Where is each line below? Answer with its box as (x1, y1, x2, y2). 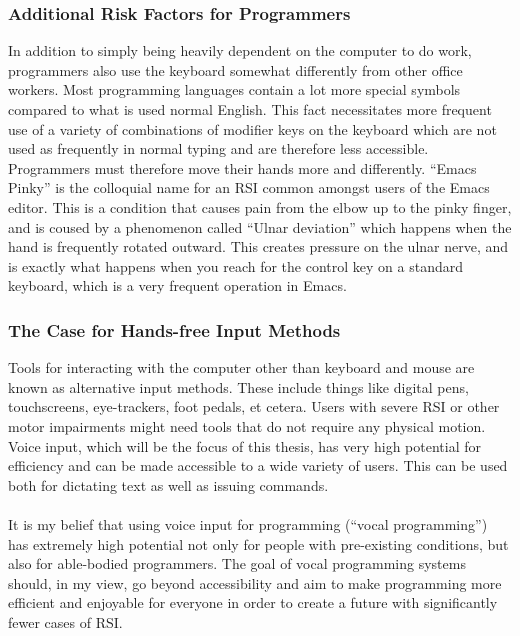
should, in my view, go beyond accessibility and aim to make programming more (8, 572, 502, 593)
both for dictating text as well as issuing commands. (8, 474, 329, 495)
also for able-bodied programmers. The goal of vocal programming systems (8, 553, 466, 574)
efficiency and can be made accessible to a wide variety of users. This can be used (8, 455, 508, 476)
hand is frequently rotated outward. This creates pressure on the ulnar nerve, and (8, 236, 509, 257)
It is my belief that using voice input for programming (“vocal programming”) (8, 513, 488, 534)
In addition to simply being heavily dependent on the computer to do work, (8, 40, 472, 61)
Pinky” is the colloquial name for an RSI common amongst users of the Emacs (8, 177, 490, 198)
